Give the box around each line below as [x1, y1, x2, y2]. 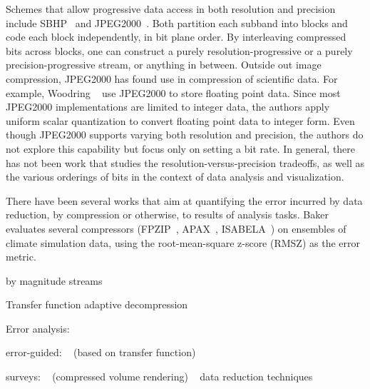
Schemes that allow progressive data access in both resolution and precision [6, 1, 336, 16]
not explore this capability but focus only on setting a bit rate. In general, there [6, 141, 356, 156]
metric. [6, 249, 36, 264]
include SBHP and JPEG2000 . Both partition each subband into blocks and [6, 15, 348, 30]
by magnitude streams [6, 273, 103, 288]
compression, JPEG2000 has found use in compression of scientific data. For [6, 71, 338, 86]
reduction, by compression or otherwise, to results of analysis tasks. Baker [6, 207, 329, 222]
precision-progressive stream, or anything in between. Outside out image [6, 57, 322, 72]
